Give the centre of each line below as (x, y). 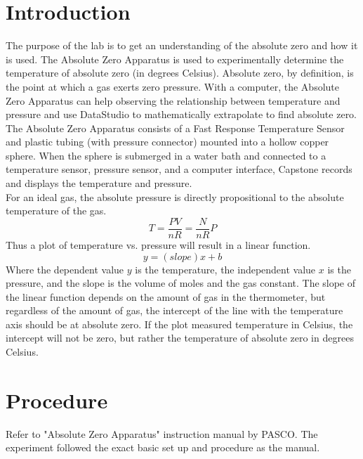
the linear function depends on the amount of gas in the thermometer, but (166, 296)
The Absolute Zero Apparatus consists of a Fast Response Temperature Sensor (175, 128)
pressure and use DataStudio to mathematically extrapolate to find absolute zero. (181, 114)
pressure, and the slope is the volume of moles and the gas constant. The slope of (181, 283)
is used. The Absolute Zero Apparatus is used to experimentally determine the (175, 59)
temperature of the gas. (56, 211)
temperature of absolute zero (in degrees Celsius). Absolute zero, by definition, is (180, 73)
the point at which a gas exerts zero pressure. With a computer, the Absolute (172, 86)
